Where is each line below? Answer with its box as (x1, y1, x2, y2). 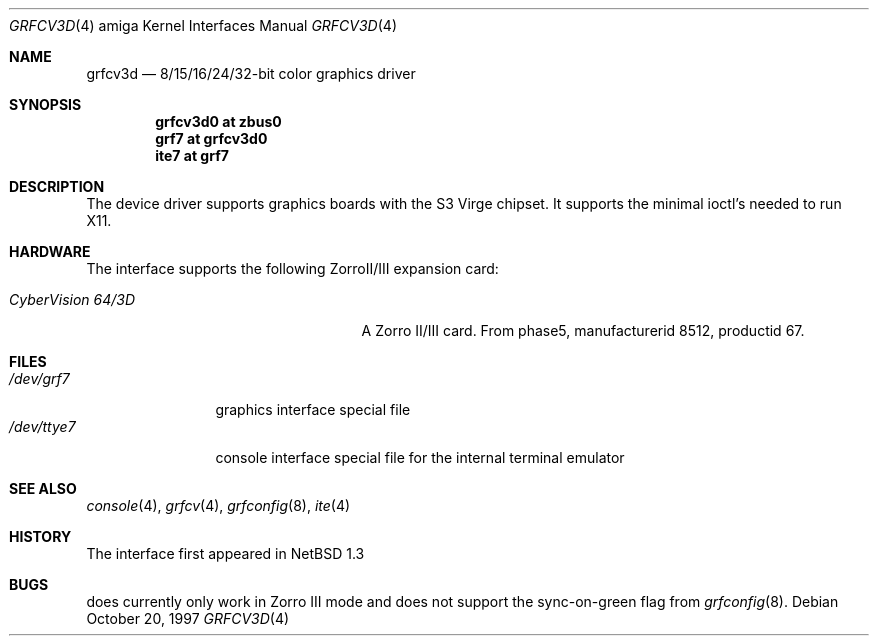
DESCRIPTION (9, 178, 105, 195)
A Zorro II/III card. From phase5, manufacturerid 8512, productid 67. (361, 322, 805, 339)
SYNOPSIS (9, 96, 82, 113)
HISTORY (9, 528, 72, 545)
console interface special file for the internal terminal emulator (215, 449, 625, 466)
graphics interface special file (215, 401, 411, 418)
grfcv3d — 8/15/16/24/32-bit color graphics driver (86, 65, 416, 82)
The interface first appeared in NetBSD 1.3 (86, 545, 365, 562)
